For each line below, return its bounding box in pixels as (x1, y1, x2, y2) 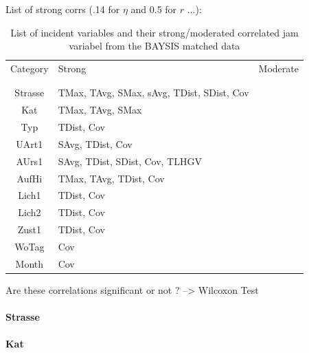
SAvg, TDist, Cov (58, 136, 133, 151)
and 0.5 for (130, 2, 177, 16)
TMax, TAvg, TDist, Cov (58, 171, 165, 185)
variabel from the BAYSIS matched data (69, 39, 240, 53)
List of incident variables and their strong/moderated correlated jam (10, 25, 299, 39)
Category (10, 61, 49, 76)
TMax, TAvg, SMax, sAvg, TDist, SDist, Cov (58, 85, 249, 100)
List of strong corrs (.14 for (5, 2, 120, 16)
